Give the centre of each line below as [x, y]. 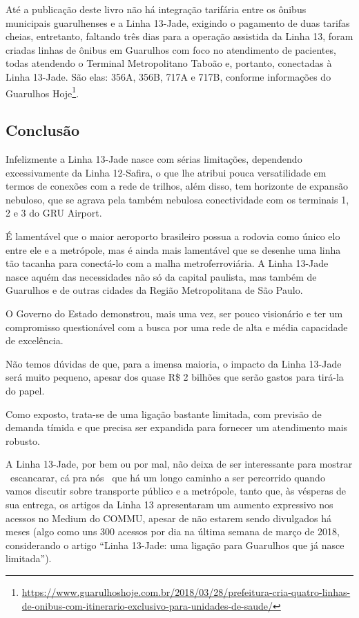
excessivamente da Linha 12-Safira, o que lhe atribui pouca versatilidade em [166, 172]
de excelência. [35, 340]
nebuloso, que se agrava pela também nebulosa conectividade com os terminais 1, [177, 199]
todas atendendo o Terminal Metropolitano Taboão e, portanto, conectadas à [169, 63]
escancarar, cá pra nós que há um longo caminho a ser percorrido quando [167, 477]
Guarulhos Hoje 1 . [42, 92]
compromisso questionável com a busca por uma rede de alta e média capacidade [177, 327]
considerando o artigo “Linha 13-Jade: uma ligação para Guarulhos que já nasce [175, 545]
